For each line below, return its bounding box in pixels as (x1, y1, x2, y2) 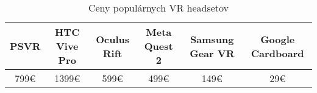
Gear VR (190, 46, 235, 60)
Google (260, 32, 295, 46)
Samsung (190, 32, 234, 46)
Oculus (96, 32, 129, 46)
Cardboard (251, 46, 304, 60)
